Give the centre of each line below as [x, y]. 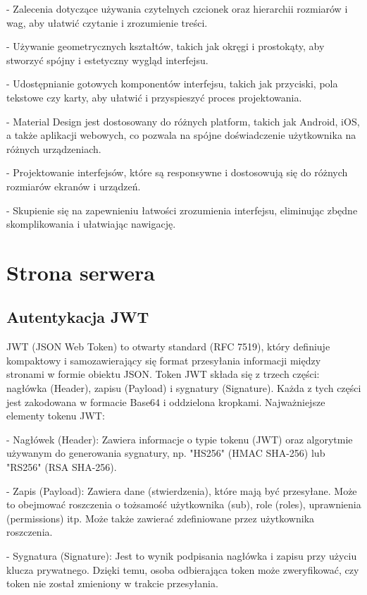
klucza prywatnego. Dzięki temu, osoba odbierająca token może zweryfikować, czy [183, 569]
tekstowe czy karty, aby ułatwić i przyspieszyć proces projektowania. [154, 97]
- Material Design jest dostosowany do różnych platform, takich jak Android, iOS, [183, 121]
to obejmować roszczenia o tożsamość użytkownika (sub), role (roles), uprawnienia [184, 504]
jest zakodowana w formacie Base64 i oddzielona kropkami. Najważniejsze [166, 401]
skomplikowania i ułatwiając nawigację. [91, 224]
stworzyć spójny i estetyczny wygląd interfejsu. [107, 60]
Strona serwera [81, 272]
